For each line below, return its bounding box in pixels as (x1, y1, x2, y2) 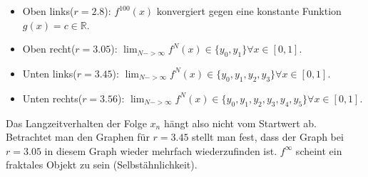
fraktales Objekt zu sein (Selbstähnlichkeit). (6, 157, 198, 172)
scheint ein (295, 143, 342, 158)
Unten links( (22, 65, 77, 80)
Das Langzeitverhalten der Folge (6, 115, 147, 130)
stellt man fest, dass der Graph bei (192, 129, 344, 144)
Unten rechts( (22, 90, 83, 105)
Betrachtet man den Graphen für (6, 129, 150, 144)
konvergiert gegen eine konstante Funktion (156, 4, 342, 18)
